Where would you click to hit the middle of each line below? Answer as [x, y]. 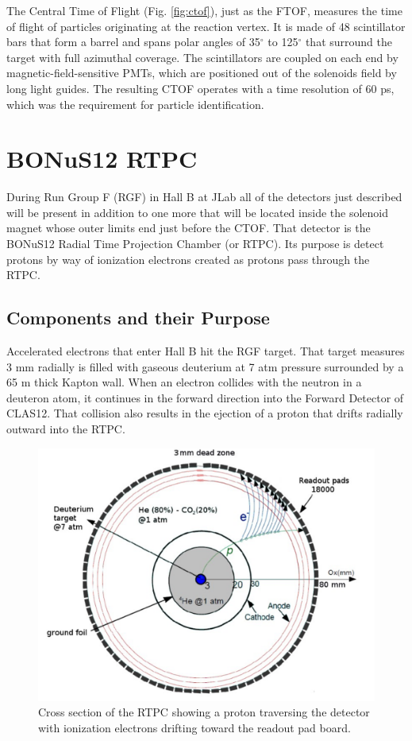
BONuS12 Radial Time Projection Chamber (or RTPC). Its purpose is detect [195, 244]
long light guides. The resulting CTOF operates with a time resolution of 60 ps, [200, 88]
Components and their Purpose [138, 318]
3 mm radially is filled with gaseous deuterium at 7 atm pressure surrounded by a [205, 366]
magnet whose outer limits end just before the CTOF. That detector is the [189, 228]
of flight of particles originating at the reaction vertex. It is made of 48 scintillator [206, 26]
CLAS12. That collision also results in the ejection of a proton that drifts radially [205, 413]
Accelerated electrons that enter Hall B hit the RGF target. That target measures [206, 351]
